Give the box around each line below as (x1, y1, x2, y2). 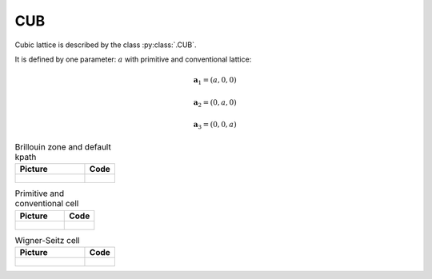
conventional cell (14, 198, 79, 209)
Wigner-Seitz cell (14, 234, 80, 245)
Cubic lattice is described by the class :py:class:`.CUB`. (14, 40, 197, 50)
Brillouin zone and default (14, 141, 111, 152)
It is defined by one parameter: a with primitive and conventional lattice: (14, 54, 252, 64)
